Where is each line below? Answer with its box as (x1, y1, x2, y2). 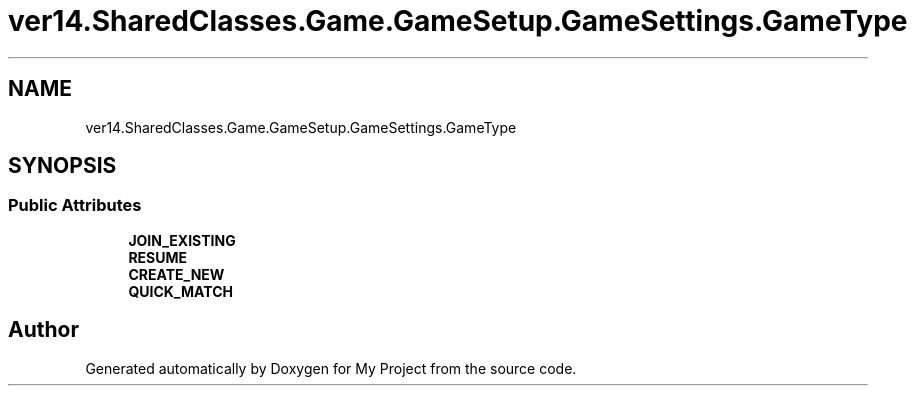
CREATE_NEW (128, 265, 225, 283)
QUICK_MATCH (128, 282, 233, 300)
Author (8, 317, 79, 343)
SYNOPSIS (8, 153, 117, 179)
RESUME (128, 248, 188, 266)
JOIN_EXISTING (128, 231, 236, 249)
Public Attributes (8, 195, 142, 216)
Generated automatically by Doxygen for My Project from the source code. (85, 359, 577, 377)
